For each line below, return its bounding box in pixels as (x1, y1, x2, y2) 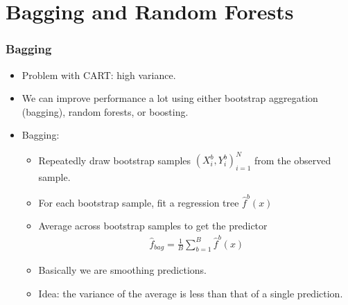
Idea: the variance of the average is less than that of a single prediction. (38, 286, 343, 300)
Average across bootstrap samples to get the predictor (38, 218, 268, 233)
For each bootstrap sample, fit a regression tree (38, 195, 239, 209)
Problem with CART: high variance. (21, 67, 176, 82)
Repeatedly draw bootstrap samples (38, 152, 191, 167)
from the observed (254, 152, 331, 167)
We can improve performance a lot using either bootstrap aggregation (21, 91, 318, 105)
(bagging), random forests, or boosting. (21, 104, 189, 119)
